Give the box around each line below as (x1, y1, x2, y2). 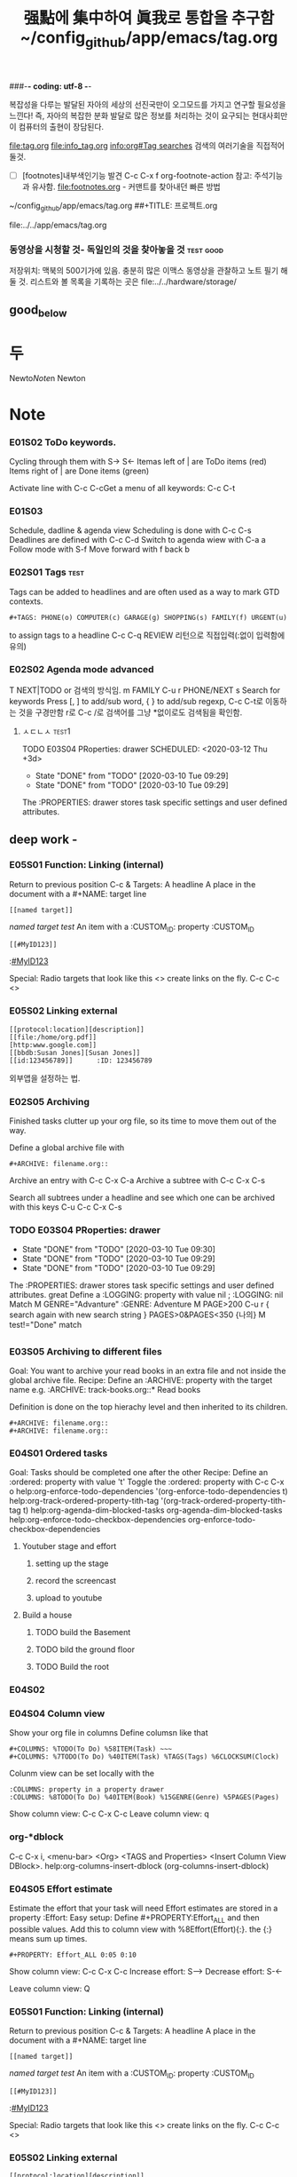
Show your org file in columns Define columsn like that (9, 1728, 208, 1738)
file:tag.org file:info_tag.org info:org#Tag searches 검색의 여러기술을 (9, 139, 254, 151)
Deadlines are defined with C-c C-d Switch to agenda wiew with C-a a (9, 535, 266, 545)
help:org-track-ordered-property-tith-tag (9, 1496, 160, 1506)
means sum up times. (9, 1933, 88, 1943)
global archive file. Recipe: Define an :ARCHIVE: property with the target (9, 1374, 273, 1386)
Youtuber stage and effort (21, 1541, 117, 1552)
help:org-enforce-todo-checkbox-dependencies (9, 1514, 186, 1525)
